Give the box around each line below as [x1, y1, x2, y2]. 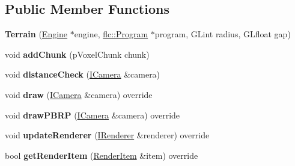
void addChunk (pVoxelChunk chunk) [5, 48, 150, 60]
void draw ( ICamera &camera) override [5, 88, 153, 100]
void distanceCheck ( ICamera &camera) [5, 68, 160, 81]
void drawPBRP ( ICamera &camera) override [5, 108, 180, 121]
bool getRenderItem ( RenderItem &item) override [5, 149, 198, 161]
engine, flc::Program [74, 28, 148, 40]
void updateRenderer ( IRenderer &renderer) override [5, 129, 210, 141]
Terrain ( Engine [5, 28, 68, 40]
